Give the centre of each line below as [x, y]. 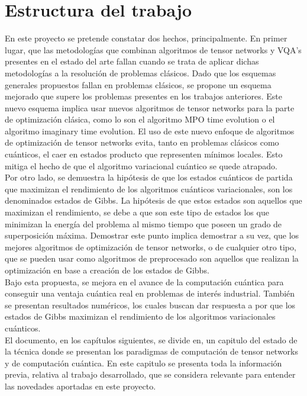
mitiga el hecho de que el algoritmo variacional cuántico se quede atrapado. [141, 165]
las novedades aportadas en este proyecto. [80, 386]
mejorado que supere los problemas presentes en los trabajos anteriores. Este [143, 96]
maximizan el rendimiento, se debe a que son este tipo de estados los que [137, 212]
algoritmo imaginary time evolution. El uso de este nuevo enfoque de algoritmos [150, 131]
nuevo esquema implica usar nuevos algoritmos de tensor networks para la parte [150, 107]
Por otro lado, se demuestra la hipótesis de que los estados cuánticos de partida [149, 177]
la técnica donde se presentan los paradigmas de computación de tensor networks [152, 351]
